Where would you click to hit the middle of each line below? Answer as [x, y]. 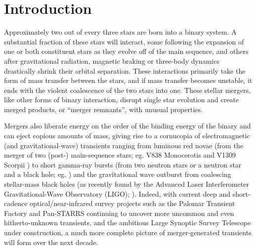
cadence [16, 203]
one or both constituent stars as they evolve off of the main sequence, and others [126, 51]
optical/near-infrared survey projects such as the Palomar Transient [132, 203]
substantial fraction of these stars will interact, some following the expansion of [124, 41]
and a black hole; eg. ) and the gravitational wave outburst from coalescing [118, 174]
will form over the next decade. [51, 242]
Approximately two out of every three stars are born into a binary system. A [120, 32]
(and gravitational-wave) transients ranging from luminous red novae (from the [124, 145]
